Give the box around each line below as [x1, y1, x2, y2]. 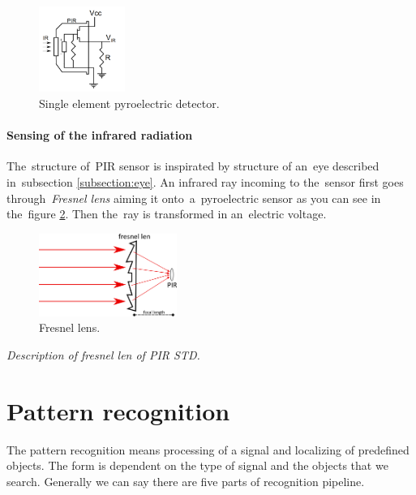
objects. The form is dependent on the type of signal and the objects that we [6, 457, 388, 474]
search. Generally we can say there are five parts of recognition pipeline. [6, 472, 365, 489]
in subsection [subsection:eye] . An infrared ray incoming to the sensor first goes [6, 173, 404, 190]
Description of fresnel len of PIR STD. [6, 346, 200, 363]
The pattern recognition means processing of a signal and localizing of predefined [6, 441, 410, 458]
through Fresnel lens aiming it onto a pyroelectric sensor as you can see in [6, 189, 381, 206]
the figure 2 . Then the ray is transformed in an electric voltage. [6, 205, 327, 222]
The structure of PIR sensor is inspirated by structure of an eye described [6, 157, 380, 174]
